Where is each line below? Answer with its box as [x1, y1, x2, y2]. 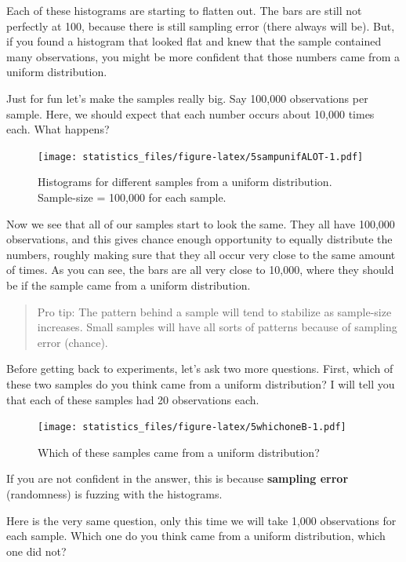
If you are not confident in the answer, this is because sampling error [6, 470, 349, 487]
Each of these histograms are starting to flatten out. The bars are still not [6, 2, 362, 18]
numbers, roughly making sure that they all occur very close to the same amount [6, 246, 396, 262]
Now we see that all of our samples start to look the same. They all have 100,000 [6, 215, 395, 232]
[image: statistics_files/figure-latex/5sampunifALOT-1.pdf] [38, 151, 364, 162]
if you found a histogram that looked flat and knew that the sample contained [6, 33, 382, 49]
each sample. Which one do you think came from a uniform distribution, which [6, 527, 386, 544]
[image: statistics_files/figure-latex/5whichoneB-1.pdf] [38, 421, 346, 433]
